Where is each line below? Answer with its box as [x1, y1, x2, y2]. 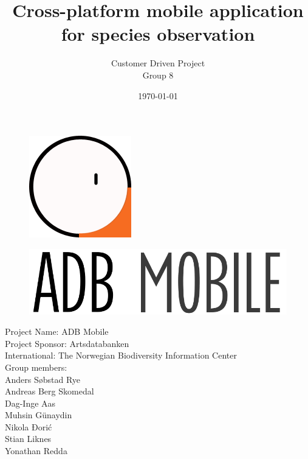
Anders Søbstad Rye [5, 373, 81, 385]
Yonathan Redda [5, 444, 67, 457]
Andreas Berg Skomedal [5, 385, 94, 398]
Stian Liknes [5, 432, 52, 445]
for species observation [61, 21, 255, 46]
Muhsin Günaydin [5, 408, 72, 421]
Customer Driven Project [111, 57, 205, 69]
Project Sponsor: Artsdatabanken [5, 337, 129, 349]
